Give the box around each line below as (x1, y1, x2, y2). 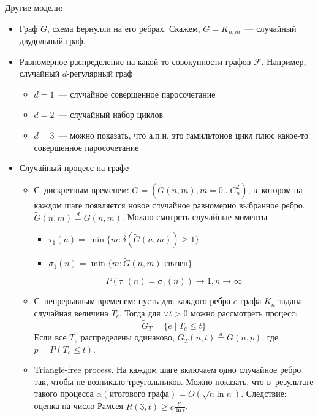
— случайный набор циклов (58, 108, 164, 121)
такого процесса (34, 387, 94, 400)
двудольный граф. (19, 34, 86, 47)
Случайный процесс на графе (19, 161, 129, 174)
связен (164, 259, 188, 269)
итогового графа (109, 390, 170, 399)
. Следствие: (241, 387, 287, 400)
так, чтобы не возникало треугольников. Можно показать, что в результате (34, 375, 314, 388)
